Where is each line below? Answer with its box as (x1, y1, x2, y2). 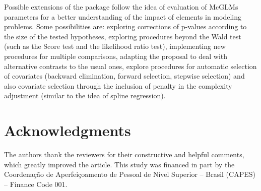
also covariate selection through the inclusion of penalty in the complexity (4, 80, 232, 91)
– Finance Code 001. (4, 178, 68, 189)
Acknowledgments (4, 120, 131, 141)
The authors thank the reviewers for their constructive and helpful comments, (4, 149, 244, 160)
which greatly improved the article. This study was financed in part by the (4, 159, 235, 169)
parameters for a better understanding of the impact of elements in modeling (4, 11, 241, 22)
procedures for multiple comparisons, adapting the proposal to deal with (4, 50, 228, 61)
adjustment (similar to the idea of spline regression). (4, 90, 166, 101)
